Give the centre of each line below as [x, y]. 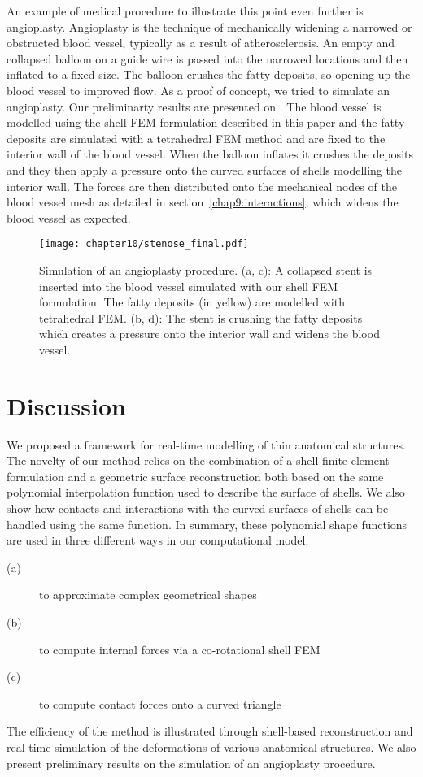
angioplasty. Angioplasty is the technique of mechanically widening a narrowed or [209, 26]
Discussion [66, 405]
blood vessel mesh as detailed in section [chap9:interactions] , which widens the [203, 202]
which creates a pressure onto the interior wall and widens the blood [209, 334]
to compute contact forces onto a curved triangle [160, 703]
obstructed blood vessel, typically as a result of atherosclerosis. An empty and [201, 43]
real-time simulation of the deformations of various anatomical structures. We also [211, 747]
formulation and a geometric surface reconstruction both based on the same [195, 476]
